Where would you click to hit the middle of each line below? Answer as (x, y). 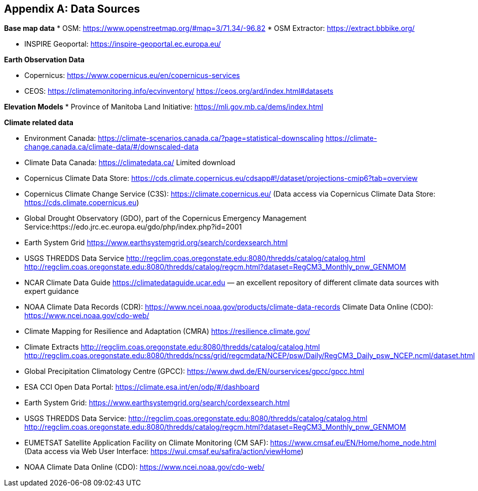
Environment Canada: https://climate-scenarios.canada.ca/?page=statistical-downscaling (174, 138)
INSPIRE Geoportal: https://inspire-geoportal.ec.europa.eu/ (123, 44)
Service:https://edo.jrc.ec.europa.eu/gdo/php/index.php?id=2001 (133, 227)
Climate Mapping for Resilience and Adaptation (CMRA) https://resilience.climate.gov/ (167, 331)
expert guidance (52, 291)
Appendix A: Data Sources (72, 9)
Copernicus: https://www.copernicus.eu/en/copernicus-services (132, 75)
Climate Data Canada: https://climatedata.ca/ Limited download (130, 163)
